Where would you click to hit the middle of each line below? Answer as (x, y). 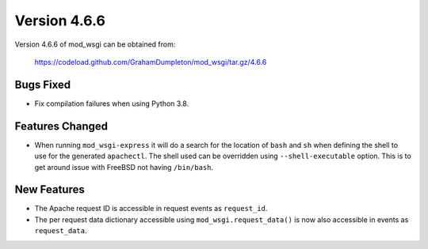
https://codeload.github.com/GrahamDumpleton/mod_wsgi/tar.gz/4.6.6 (151, 62)
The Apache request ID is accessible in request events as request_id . (151, 209)
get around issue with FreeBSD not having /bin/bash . (124, 167)
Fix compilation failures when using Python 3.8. (112, 104)
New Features (50, 190)
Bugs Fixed (43, 84)
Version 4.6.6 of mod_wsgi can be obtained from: (95, 44)
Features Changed (61, 126)
